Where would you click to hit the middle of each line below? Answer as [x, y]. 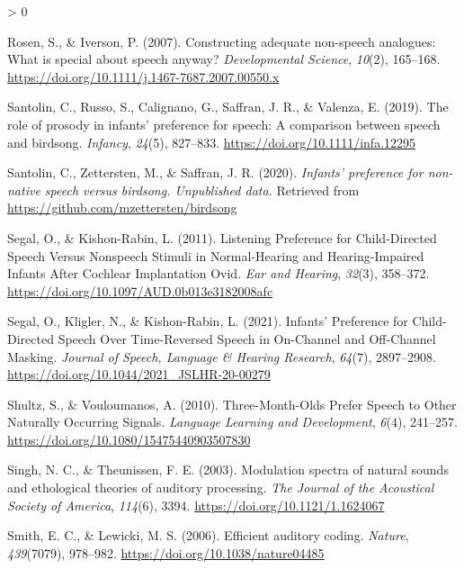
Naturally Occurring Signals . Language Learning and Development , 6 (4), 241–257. [232, 422]
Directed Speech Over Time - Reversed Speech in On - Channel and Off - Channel [222, 338]
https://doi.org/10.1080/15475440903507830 [129, 439]
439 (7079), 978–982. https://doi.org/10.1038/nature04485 [166, 552]
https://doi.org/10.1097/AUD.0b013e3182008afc [140, 290]
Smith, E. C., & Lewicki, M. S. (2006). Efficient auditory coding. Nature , [208, 535]
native [24, 190]
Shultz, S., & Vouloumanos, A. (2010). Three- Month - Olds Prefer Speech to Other [232, 404]
